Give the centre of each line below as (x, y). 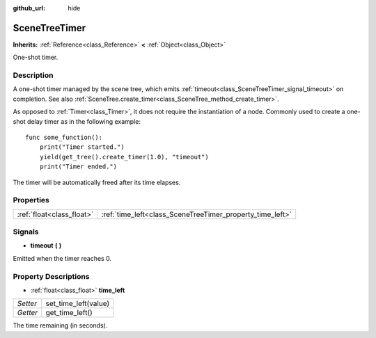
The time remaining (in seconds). (60, 325)
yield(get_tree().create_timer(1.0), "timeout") (124, 157)
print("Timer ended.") (78, 167)
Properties (31, 200)
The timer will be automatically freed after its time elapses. (97, 182)
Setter (27, 304)
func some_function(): (64, 137)
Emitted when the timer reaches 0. (62, 258)
